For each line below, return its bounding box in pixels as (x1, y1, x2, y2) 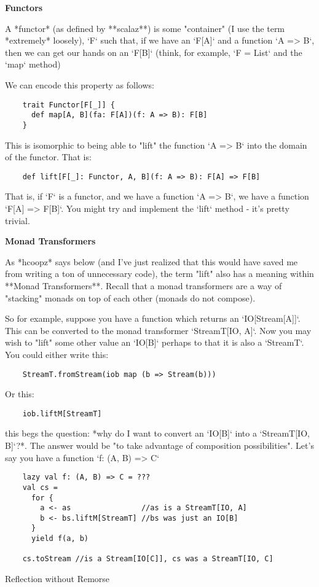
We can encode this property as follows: (5, 78, 154, 91)
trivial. (5, 214, 30, 227)
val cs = (22, 483, 58, 492)
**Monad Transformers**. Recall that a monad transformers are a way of (5, 279, 282, 292)
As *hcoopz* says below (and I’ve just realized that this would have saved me (5, 255, 298, 268)
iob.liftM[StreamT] (22, 409, 102, 418)
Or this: (5, 387, 34, 400)
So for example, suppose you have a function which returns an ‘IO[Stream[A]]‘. (5, 312, 301, 325)
